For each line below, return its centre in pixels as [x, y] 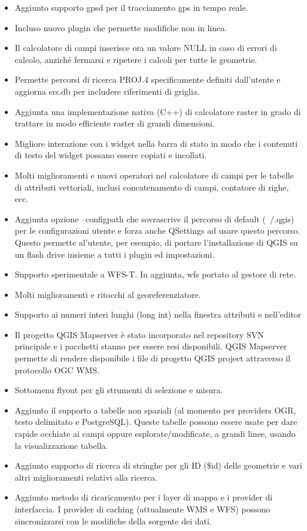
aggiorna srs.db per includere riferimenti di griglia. [107, 91]
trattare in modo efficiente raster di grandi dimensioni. [115, 123]
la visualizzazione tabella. [61, 445]
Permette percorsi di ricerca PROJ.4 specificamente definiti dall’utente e [148, 79]
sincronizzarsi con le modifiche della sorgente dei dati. [113, 521]
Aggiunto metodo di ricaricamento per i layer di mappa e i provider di [144, 497]
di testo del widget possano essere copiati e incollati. [111, 155]
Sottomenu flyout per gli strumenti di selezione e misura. [119, 390]
